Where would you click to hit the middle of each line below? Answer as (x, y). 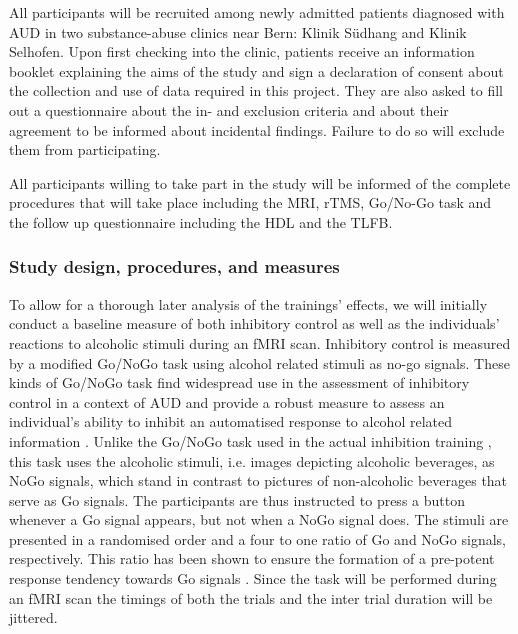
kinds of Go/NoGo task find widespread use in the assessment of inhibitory (239, 382)
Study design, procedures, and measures (174, 266)
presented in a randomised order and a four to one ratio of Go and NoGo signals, (257, 538)
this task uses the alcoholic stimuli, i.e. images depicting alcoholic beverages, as (252, 460)
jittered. (33, 617)
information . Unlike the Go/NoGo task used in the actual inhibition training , (250, 440)
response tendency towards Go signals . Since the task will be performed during (253, 578)
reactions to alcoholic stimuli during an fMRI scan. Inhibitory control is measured (260, 342)
